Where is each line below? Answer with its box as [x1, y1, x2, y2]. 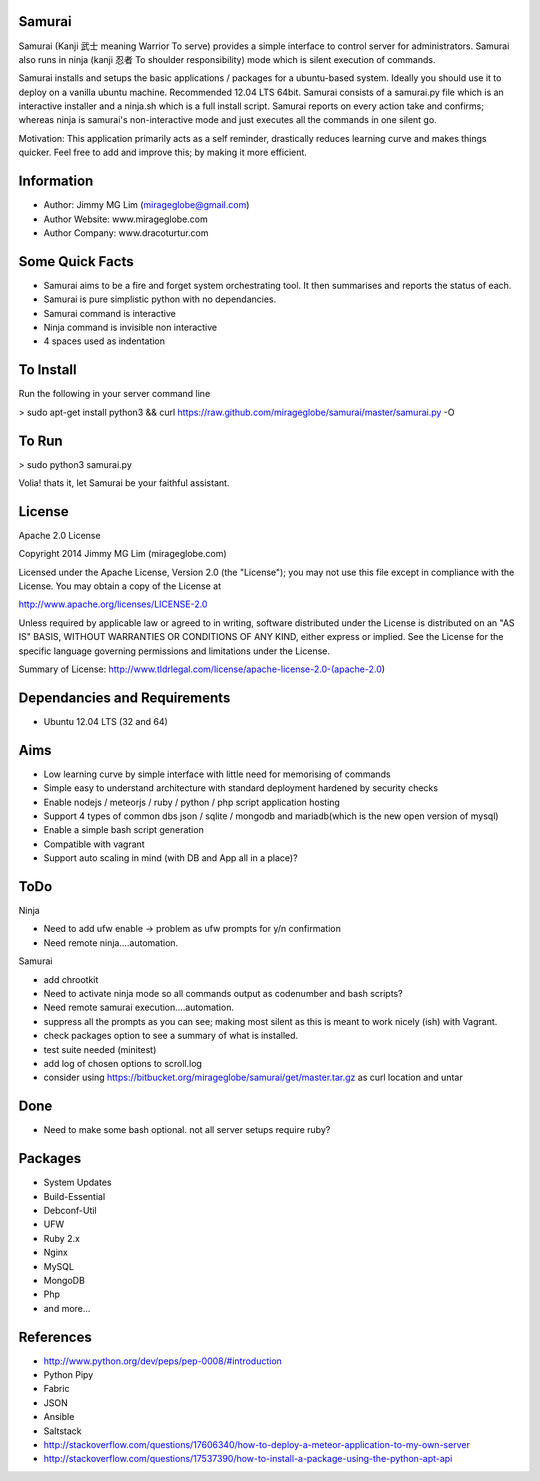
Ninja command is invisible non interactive [43, 321, 218, 334]
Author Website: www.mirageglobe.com [43, 213, 209, 225]
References [18, 1328, 92, 1345]
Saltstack [43, 1425, 82, 1437]
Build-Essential [43, 1190, 106, 1202]
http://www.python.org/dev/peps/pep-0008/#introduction [43, 1355, 282, 1367]
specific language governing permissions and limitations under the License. [18, 645, 330, 657]
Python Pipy [43, 1369, 94, 1381]
